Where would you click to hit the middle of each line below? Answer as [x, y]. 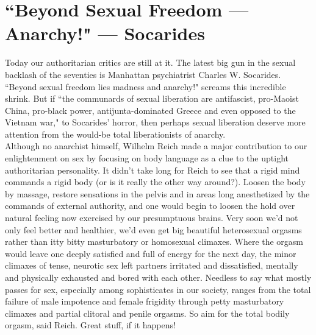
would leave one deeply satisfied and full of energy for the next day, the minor [151, 253]
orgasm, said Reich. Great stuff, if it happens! [90, 325]
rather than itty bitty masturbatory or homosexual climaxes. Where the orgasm [154, 242]
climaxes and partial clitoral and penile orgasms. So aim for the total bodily [147, 313]
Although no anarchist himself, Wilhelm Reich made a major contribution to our [156, 146]
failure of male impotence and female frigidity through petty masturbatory [145, 301]
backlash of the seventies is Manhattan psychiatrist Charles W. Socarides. [143, 74]
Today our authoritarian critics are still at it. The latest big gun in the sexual [150, 62]
